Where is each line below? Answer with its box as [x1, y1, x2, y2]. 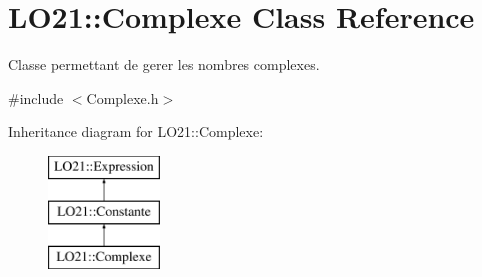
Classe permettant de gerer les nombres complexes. [8, 54, 320, 75]
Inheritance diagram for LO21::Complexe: [8, 121, 264, 142]
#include [8, 87, 64, 108]
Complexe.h [86, 87, 159, 108]
